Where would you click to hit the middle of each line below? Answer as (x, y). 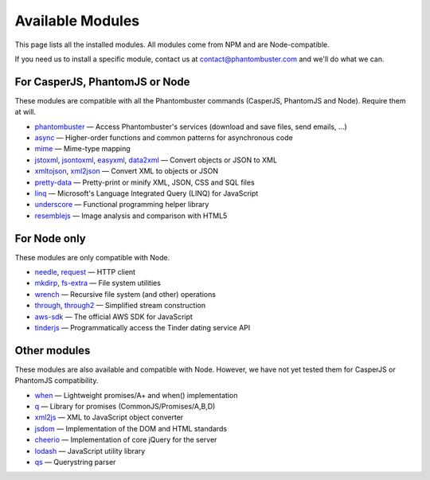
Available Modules (77, 21)
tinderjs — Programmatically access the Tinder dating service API (143, 328)
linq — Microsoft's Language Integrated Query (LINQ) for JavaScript (147, 193)
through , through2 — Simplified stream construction (120, 306)
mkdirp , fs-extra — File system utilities (98, 283)
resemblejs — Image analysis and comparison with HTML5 (131, 216)
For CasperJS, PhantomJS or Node (102, 82)
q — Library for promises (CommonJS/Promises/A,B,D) (125, 407)
